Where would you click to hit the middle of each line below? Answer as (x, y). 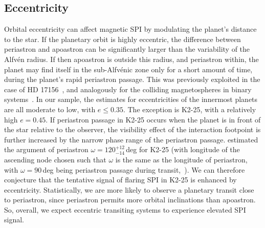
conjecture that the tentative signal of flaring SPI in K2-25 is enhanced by (120, 180)
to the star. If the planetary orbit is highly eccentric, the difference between (123, 39)
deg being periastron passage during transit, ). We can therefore (144, 169)
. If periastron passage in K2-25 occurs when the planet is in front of (153, 119)
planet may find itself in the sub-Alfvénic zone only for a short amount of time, (128, 69)
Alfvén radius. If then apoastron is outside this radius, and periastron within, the (131, 59)
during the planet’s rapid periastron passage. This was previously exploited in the (132, 79)
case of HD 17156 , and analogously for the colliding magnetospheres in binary (128, 89)
